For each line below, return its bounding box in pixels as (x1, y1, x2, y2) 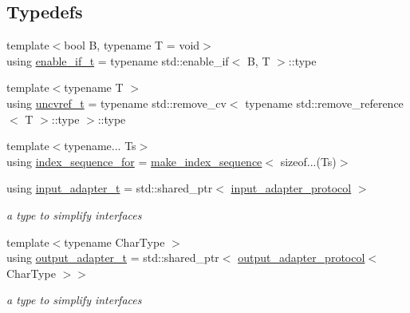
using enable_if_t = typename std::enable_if (6, 52, 229, 69)
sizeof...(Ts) (280, 153, 337, 169)
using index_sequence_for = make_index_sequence (6, 153, 262, 169)
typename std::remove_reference (245, 94, 404, 111)
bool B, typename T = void (64, 37, 200, 53)
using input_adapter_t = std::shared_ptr (6, 180, 213, 196)
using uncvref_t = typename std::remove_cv (6, 94, 227, 111)
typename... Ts (64, 137, 136, 154)
